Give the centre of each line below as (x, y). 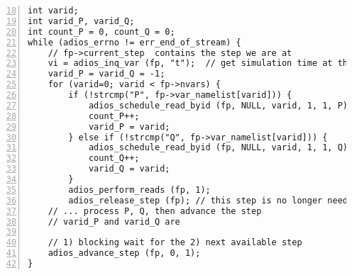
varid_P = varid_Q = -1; (106, 74)
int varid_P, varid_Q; (81, 21)
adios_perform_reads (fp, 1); (139, 190)
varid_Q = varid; (129, 169)
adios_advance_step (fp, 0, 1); (124, 253)
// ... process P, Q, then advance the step (155, 211)
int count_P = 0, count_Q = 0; (101, 32)
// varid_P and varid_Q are (114, 221)
